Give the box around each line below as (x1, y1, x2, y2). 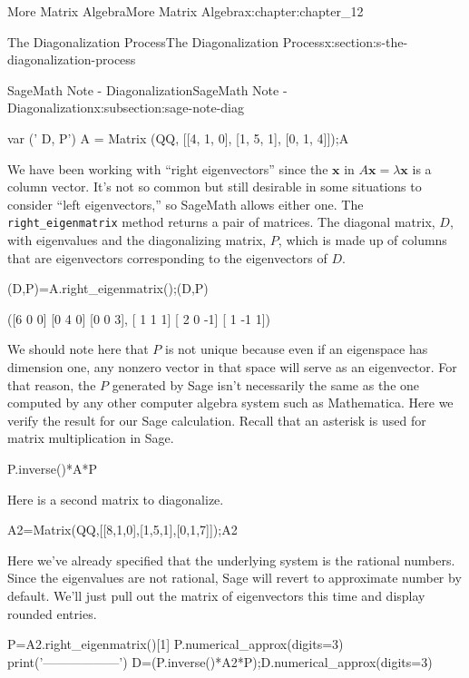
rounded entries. (7, 604, 97, 623)
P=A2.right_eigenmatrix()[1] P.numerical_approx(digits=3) (7, 634, 344, 653)
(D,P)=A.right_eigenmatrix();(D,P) (7, 279, 209, 298)
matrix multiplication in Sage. (7, 428, 174, 447)
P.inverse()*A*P (7, 458, 97, 477)
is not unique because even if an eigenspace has (165, 339, 428, 359)
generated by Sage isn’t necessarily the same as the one (112, 375, 420, 394)
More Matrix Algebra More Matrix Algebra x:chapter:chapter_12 (7, 2, 364, 20)
